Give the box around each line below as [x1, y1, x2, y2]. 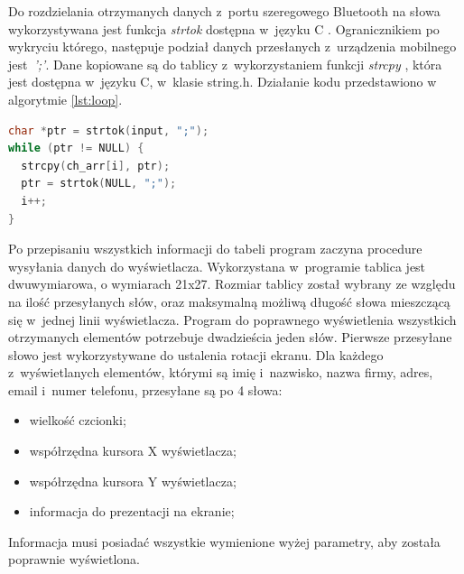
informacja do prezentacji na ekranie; [29, 502, 235, 521]
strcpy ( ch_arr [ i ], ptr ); [21, 159, 171, 172]
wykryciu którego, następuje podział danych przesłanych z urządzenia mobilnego [8, 37, 457, 56]
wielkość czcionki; [29, 411, 126, 430]
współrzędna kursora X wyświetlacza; [29, 441, 237, 460]
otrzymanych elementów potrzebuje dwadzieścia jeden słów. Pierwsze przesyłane [8, 328, 452, 347]
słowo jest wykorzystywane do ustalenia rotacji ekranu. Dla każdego [8, 345, 384, 364]
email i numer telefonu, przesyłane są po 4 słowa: [8, 380, 283, 399]
